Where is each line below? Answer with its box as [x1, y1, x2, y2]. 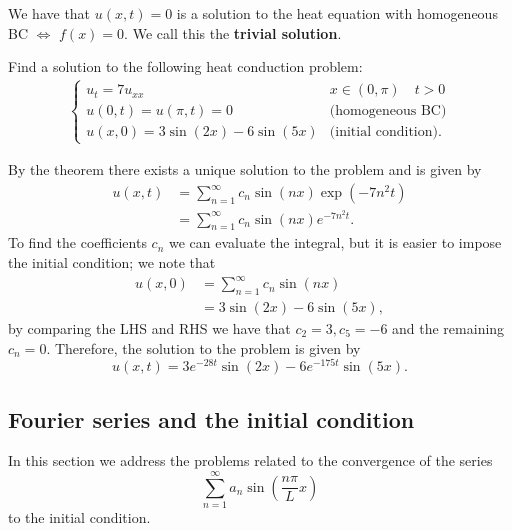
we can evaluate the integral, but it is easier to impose [168, 232, 502, 253]
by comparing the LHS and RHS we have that [8, 318, 291, 339]
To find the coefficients [8, 232, 147, 253]
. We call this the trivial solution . [124, 22, 342, 43]
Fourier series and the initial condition [8, 403, 415, 434]
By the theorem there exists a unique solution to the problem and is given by [8, 159, 482, 180]
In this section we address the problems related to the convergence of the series [8, 450, 493, 471]
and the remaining [392, 318, 505, 339]
